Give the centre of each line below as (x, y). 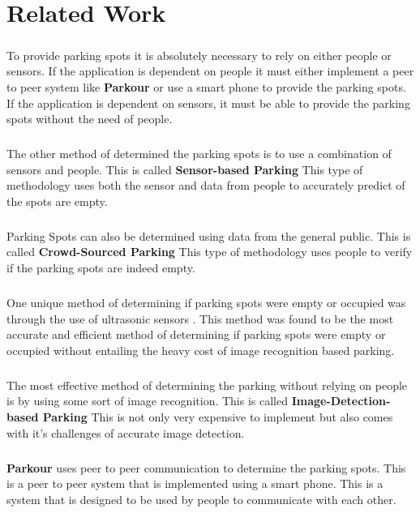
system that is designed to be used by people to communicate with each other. (201, 499)
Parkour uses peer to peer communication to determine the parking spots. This (206, 467)
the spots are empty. (57, 201)
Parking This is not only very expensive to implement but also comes (218, 416)
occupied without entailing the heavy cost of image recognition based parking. (201, 350)
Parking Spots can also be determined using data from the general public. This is (209, 235)
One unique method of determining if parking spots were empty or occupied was (206, 302)
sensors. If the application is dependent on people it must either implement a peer (210, 71)
